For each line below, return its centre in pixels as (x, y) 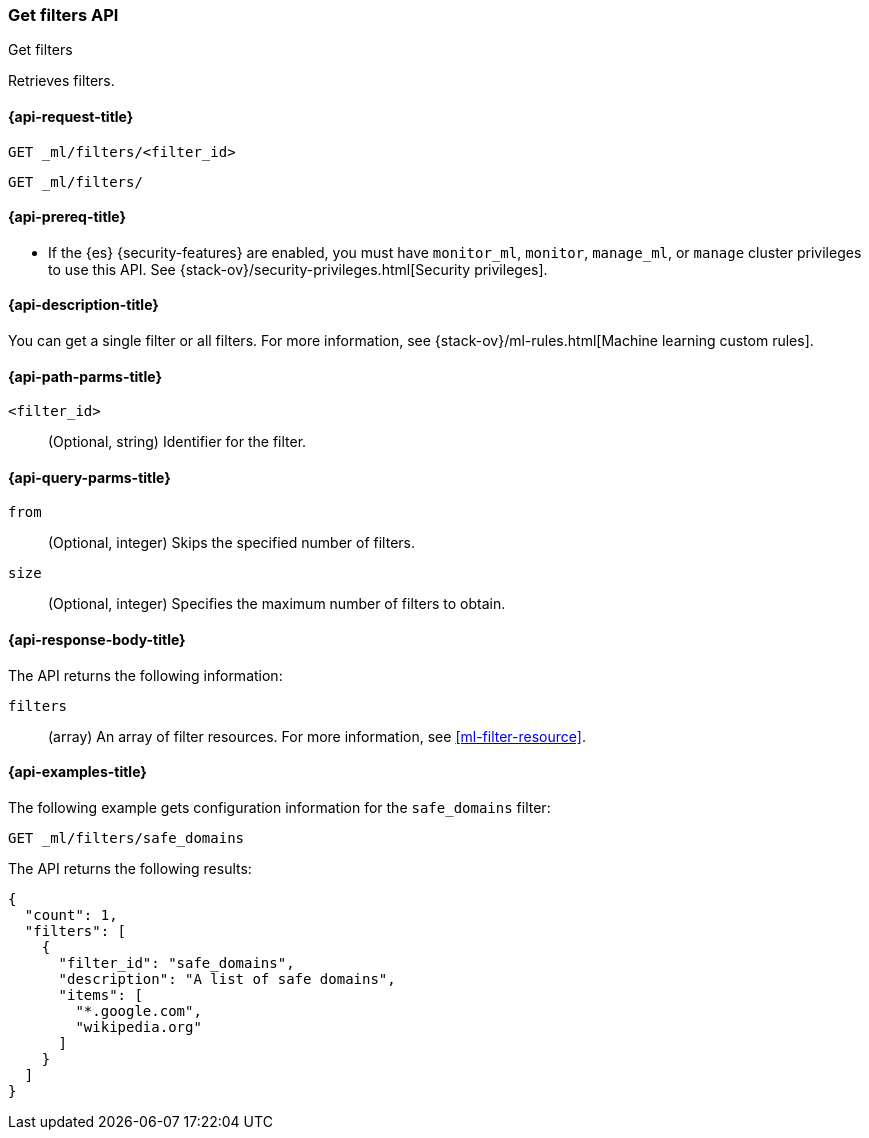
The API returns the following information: (145, 675)
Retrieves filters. (61, 81)
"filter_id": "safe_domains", (176, 962)
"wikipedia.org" (138, 1026)
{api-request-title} (71, 116)
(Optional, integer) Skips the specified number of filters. (231, 543)
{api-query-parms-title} (89, 477)
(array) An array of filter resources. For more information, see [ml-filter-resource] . (317, 736)
